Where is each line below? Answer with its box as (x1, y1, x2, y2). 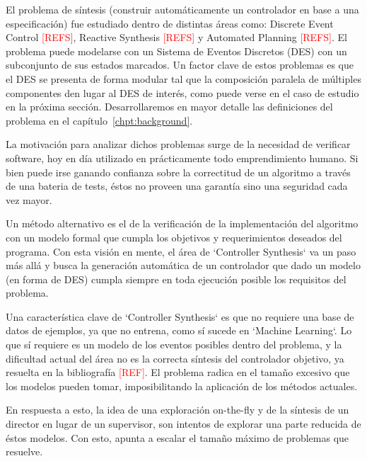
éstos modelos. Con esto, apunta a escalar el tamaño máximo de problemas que (6, 430, 349, 445)
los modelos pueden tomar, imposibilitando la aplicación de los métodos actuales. (6, 378, 358, 393)
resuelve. (6, 444, 43, 459)
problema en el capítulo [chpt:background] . (6, 113, 193, 127)
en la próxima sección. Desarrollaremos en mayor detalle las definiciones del (6, 99, 333, 114)
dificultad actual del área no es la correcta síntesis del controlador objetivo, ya (6, 351, 344, 365)
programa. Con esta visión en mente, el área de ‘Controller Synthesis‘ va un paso (6, 244, 356, 258)
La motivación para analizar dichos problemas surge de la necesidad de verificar (6, 137, 351, 152)
